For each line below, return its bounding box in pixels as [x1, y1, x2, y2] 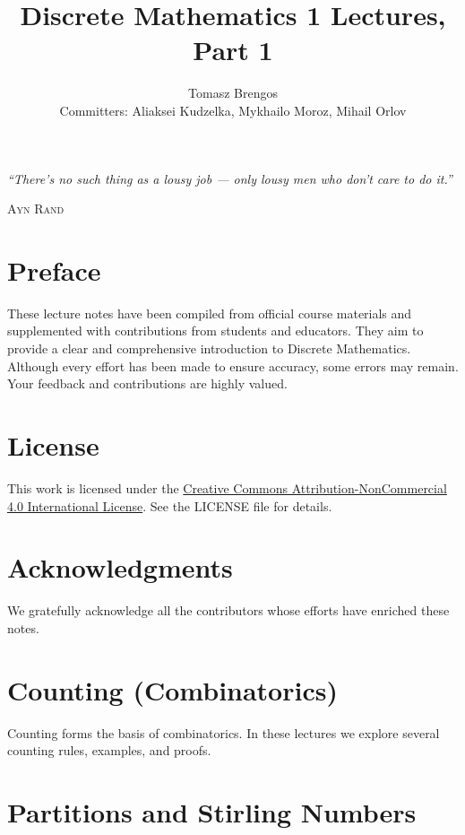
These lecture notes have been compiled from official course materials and [7, 303, 412, 322]
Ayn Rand [7, 199, 65, 218]
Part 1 [193, 31, 273, 68]
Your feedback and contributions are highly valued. [7, 374, 288, 393]
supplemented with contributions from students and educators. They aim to [7, 321, 424, 340]
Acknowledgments [7, 549, 233, 586]
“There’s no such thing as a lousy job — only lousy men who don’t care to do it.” [7, 169, 452, 187]
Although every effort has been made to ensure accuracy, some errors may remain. [7, 356, 459, 375]
